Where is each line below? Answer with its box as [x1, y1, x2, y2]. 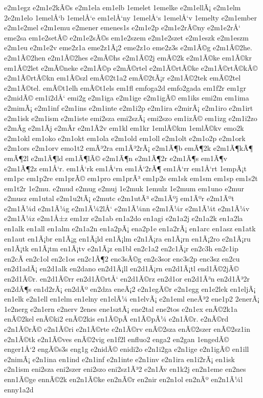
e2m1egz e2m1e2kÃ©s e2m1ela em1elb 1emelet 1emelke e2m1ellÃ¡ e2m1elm [4, 2, 241, 12]
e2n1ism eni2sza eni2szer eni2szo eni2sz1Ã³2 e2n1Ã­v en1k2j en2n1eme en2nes [4, 364, 246, 374]
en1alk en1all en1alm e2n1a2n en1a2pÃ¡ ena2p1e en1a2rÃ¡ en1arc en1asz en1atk [4, 223, 256, 234]
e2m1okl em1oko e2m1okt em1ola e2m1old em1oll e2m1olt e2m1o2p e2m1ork [4, 132, 246, 143]
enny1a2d [4, 384, 34, 394]
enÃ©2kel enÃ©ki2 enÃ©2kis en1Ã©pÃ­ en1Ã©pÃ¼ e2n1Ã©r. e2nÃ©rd [4, 313, 229, 324]
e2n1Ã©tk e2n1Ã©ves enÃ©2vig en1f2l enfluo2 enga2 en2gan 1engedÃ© [4, 333, 229, 344]
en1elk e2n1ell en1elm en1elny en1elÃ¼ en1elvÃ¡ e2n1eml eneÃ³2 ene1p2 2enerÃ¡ [4, 293, 259, 304]
